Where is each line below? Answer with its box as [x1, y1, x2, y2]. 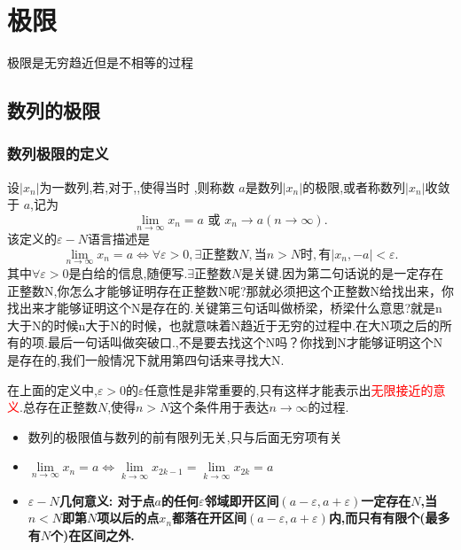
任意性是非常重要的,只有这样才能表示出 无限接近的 [144, 380, 434, 399]
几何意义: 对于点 [59, 491, 155, 509]
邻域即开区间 [204, 491, 279, 509]
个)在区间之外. [51, 525, 135, 544]
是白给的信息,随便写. [68, 263, 188, 282]
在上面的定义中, [7, 380, 98, 399]
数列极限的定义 [7, 143, 109, 165]
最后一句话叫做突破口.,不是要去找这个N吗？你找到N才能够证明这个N [47, 333, 443, 352]
